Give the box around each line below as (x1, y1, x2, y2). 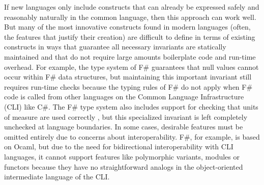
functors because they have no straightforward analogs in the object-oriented (4, 161, 243, 172)
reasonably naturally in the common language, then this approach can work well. (4, 11, 256, 22)
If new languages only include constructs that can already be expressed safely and (4, 2, 259, 12)
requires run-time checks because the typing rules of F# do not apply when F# (4, 81, 253, 92)
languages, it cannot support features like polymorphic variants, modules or (4, 151, 240, 162)
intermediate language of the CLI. (4, 171, 110, 182)
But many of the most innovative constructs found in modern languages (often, (4, 21, 251, 32)
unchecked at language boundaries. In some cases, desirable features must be (4, 121, 243, 132)
